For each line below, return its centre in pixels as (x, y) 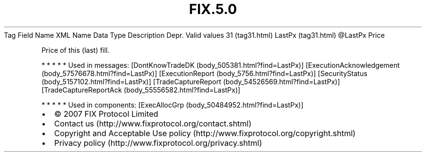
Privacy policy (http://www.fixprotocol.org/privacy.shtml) (158, 143)
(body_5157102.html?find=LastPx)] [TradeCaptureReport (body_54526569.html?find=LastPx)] (191, 81)
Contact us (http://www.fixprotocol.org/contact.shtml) (153, 123)
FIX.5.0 (213, 9)
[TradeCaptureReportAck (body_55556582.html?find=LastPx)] (141, 90)
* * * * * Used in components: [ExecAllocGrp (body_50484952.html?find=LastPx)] (172, 105)
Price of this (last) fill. (76, 50)
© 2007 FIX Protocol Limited (106, 114)
